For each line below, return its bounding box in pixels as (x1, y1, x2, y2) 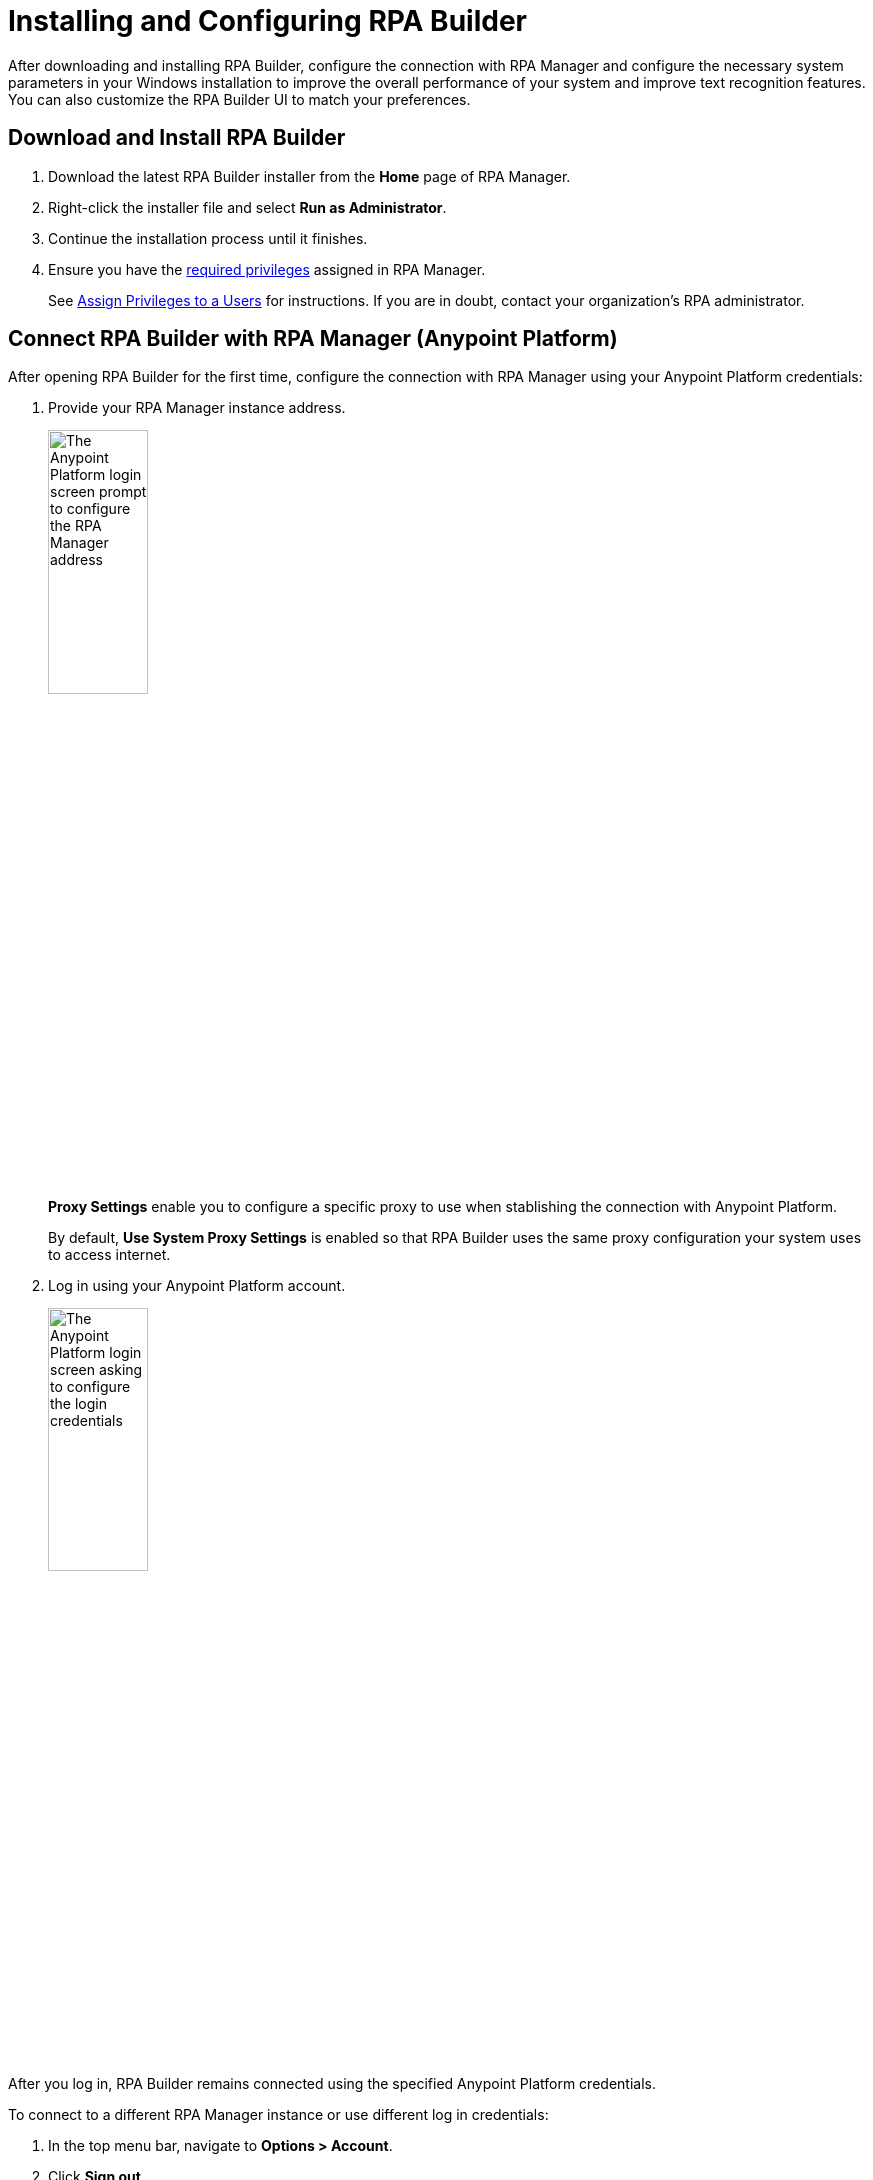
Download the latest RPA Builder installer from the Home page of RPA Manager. (48, 167, 571, 185)
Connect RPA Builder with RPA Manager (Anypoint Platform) (8, 326, 618, 352)
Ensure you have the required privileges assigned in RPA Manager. (48, 260, 486, 278)
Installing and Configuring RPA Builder (8, 4, 527, 38)
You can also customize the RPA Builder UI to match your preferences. (8, 90, 471, 108)
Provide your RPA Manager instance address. (48, 399, 346, 417)
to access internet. (48, 1245, 171, 1263)
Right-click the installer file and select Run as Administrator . (48, 198, 447, 216)
